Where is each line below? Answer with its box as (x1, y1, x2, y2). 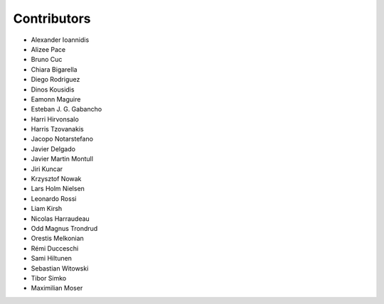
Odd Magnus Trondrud (31, 224, 98, 232)
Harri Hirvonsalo (31, 114, 80, 124)
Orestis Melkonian (31, 234, 85, 243)
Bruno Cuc (31, 55, 63, 64)
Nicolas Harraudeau (31, 214, 90, 223)
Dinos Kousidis (31, 85, 75, 94)
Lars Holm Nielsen (31, 185, 85, 193)
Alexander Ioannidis (31, 36, 90, 44)
